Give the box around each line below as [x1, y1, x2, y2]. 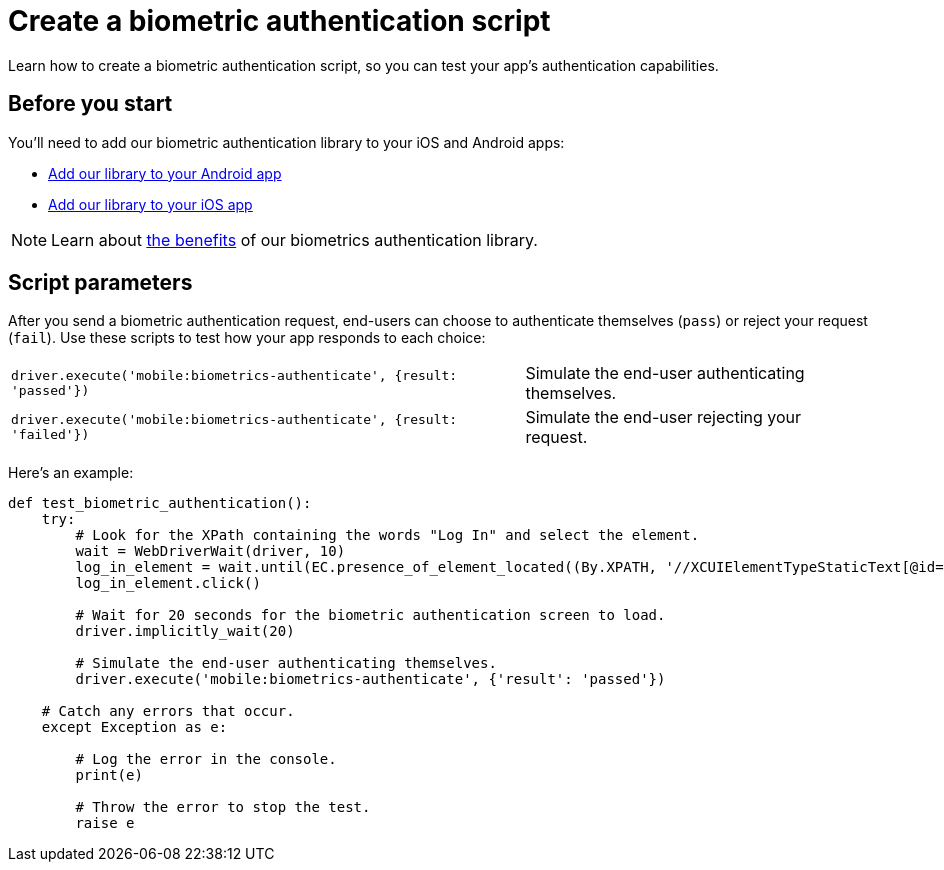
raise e [75, 815, 135, 832]
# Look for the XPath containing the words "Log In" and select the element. [75, 527, 700, 544]
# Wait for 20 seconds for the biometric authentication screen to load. [75, 607, 666, 624]
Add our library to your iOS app [48, 195, 253, 213]
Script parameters [8, 270, 193, 296]
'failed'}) [11, 427, 90, 443]
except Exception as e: [41, 719, 228, 736]
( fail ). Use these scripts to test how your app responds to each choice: [8, 329, 486, 347]
